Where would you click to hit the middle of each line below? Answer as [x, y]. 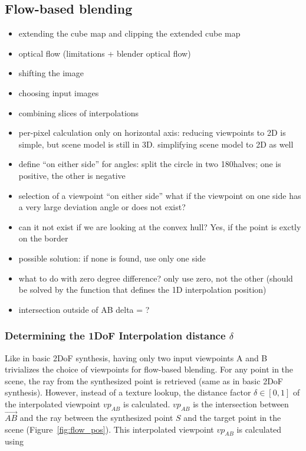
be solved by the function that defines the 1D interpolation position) [142, 290]
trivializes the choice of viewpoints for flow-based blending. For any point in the [149, 369]
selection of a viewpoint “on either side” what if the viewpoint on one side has [160, 195]
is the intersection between [241, 403]
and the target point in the [232, 417]
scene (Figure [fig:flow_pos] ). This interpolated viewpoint [109, 429]
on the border [43, 238]
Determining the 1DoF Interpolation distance [115, 336]
